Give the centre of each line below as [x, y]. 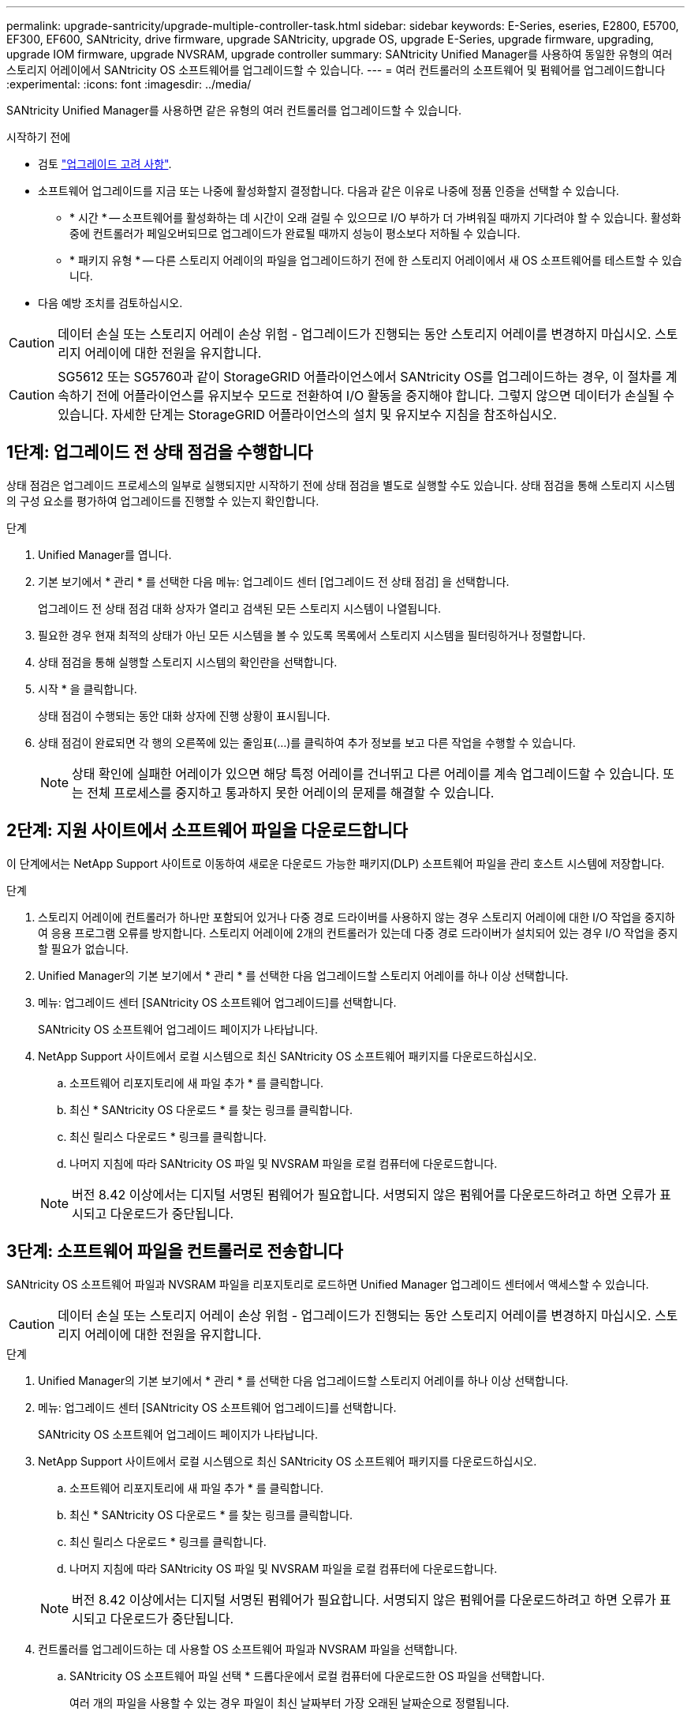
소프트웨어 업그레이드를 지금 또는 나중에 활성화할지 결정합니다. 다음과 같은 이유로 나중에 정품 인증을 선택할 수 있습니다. [329, 191]
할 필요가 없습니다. [83, 948]
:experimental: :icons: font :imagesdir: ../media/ [129, 84]
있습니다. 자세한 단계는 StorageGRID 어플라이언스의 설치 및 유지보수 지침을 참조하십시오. [307, 415]
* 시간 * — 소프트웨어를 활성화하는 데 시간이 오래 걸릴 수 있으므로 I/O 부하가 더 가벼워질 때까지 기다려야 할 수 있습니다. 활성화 [375, 218]
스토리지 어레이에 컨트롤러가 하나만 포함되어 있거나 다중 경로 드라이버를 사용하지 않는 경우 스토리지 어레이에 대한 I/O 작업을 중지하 [357, 917]
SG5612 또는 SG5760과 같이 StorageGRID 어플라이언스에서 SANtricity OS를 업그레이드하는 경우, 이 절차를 [360, 377]
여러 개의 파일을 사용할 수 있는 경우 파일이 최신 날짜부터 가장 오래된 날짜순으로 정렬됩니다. [289, 1702]
